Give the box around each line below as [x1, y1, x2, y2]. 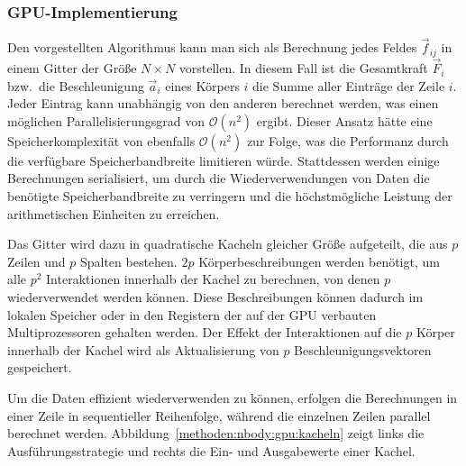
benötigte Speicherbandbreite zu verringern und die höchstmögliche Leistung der [7, 187, 452, 206]
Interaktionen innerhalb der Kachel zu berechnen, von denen [46, 270, 380, 288]
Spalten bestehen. [79, 251, 178, 270]
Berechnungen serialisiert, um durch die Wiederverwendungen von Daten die [7, 169, 430, 187]
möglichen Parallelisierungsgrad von [7, 111, 206, 130]
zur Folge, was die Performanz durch [246, 131, 449, 150]
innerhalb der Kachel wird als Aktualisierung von [7, 340, 279, 359]
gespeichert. [7, 358, 72, 377]
